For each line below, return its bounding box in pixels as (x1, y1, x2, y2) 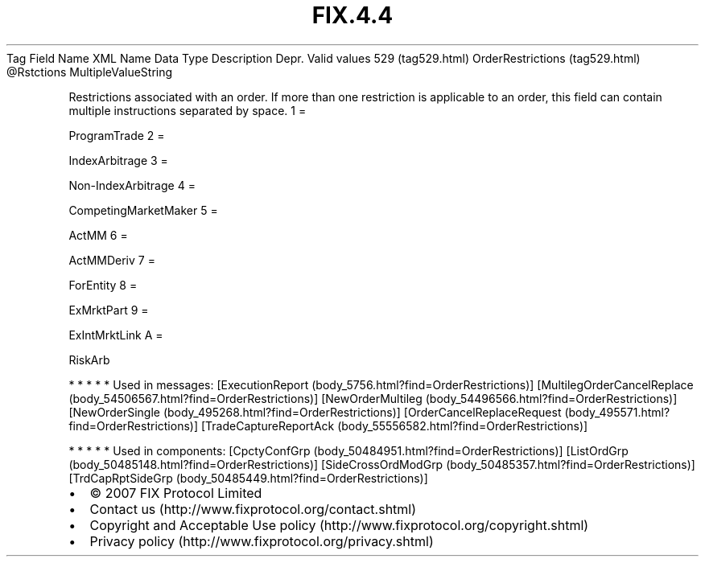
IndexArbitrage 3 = (68, 153, 168, 167)
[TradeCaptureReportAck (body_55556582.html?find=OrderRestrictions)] (200, 418, 588, 433)
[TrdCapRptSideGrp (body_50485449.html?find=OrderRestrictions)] (68, 471, 428, 485)
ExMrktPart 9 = (68, 302, 149, 317)
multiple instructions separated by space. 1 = (68, 103, 307, 117)
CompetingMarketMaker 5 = (68, 203, 218, 217)
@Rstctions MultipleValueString (6, 64, 173, 79)
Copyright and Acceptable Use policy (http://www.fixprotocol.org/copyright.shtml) (89, 516, 589, 533)
